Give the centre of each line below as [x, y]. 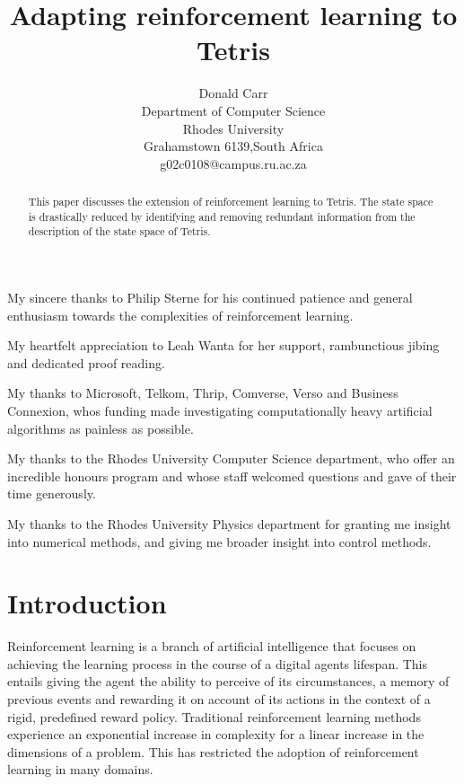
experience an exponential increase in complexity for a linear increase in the [216, 734]
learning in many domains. [80, 769]
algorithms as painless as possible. [101, 428]
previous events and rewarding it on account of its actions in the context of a [219, 699]
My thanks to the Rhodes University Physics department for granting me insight [229, 523]
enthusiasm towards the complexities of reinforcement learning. [180, 315]
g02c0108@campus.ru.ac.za [233, 163]
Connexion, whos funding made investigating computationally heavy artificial [220, 411]
